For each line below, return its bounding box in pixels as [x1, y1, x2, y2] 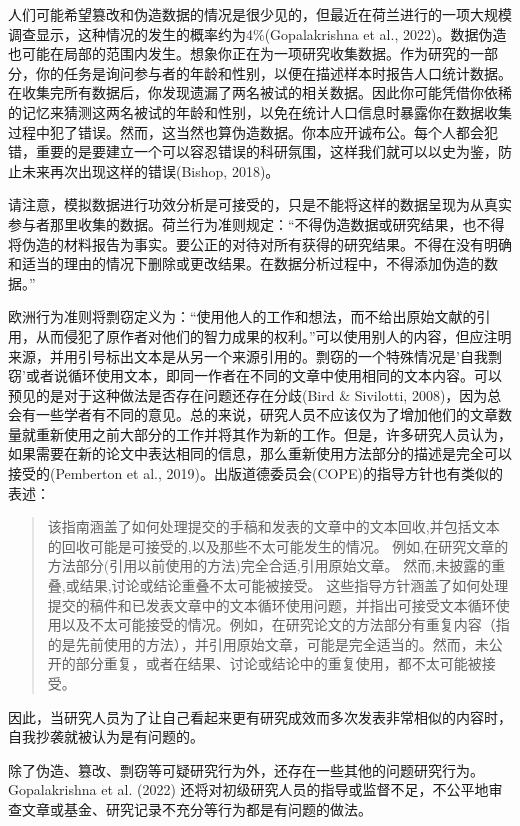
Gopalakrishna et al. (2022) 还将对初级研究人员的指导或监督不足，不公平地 [8, 779, 489, 800]
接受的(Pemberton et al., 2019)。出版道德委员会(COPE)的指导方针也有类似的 [8, 463, 503, 484]
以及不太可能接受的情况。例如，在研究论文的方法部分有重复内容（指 [61, 614, 510, 635]
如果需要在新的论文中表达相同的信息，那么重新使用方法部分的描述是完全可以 [8, 443, 512, 464]
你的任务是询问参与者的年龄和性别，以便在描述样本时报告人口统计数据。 [35, 62, 512, 83]
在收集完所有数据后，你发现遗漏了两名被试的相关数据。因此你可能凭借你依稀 [8, 82, 512, 103]
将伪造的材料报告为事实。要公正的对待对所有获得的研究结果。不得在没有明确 [8, 233, 512, 254]
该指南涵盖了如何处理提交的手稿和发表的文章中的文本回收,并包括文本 [47, 516, 500, 537]
